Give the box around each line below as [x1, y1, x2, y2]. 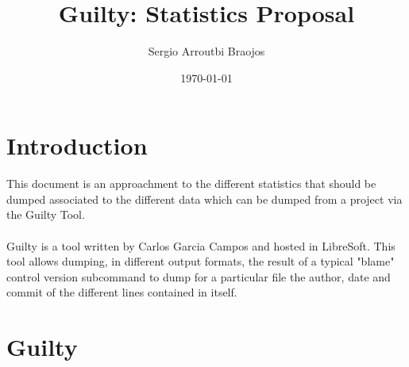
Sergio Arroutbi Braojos [148, 43, 265, 59]
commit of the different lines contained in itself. [6, 284, 237, 300]
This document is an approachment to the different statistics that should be [6, 175, 376, 192]
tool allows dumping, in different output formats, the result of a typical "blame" [6, 253, 395, 270]
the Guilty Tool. [6, 206, 85, 223]
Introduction [6, 129, 148, 162]
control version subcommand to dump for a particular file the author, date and [6, 268, 391, 285]
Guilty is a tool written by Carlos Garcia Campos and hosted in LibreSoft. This [6, 237, 395, 254]
